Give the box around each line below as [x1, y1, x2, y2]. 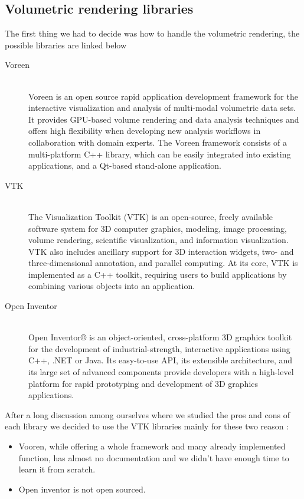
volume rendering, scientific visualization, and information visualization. [28, 234, 289, 246]
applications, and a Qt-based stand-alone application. [28, 159, 221, 172]
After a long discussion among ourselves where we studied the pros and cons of [5, 408, 290, 421]
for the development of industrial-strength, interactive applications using [28, 342, 290, 354]
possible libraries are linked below [5, 38, 127, 51]
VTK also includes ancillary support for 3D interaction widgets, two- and [28, 245, 294, 257]
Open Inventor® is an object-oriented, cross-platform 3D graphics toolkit [28, 331, 292, 343]
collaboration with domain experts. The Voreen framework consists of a [28, 136, 287, 148]
